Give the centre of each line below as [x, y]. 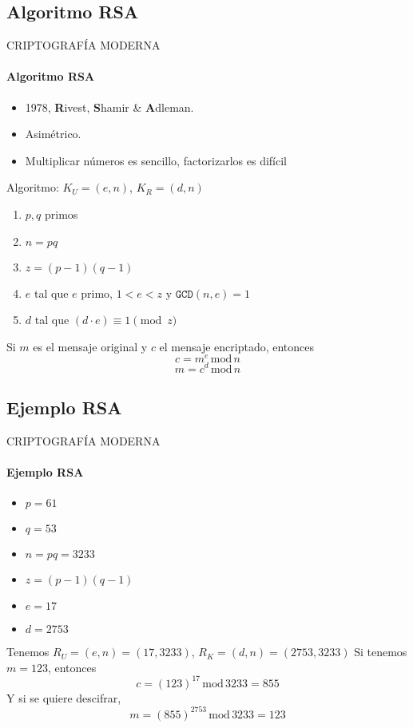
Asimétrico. [53, 134]
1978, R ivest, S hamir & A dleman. [109, 107]
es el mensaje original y [90, 346]
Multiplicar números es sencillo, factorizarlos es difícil [156, 160]
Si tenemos [381, 652]
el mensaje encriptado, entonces [237, 346]
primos [61, 214]
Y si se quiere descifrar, [64, 697]
